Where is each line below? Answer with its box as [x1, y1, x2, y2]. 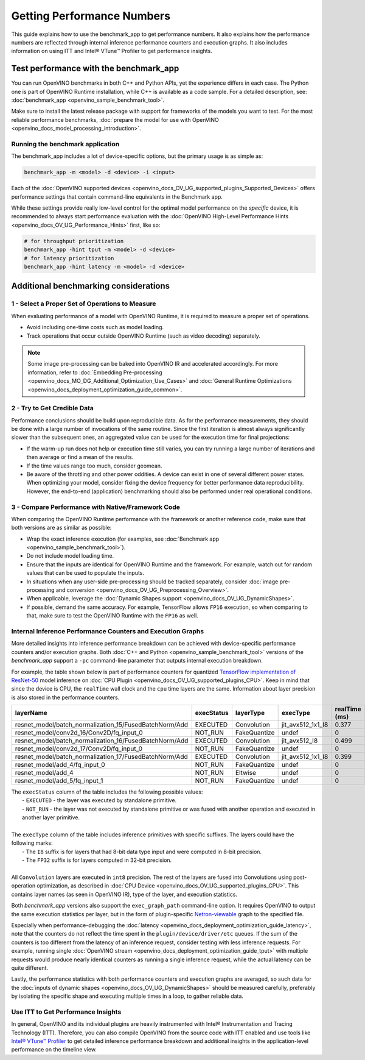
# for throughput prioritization [24, 238, 124, 244]
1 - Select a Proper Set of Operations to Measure [11, 299, 156, 308]
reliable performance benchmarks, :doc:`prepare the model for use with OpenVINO [11, 116, 219, 123]
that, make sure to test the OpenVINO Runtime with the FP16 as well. [26, 612, 199, 619]
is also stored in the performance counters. [11, 694, 120, 701]
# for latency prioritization [24, 255, 114, 261]
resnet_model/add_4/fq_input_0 [15, 761, 106, 769]
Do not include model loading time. [26, 552, 114, 560]
